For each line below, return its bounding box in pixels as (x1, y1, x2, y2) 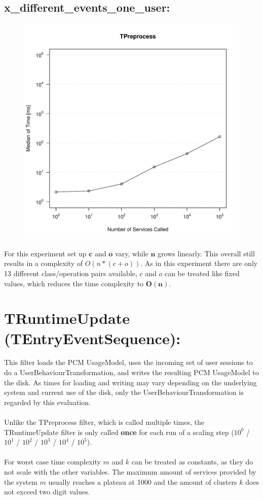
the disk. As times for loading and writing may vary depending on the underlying (4, 377, 257, 387)
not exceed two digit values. (4, 486, 90, 497)
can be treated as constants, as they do (131, 456, 253, 467)
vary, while (115, 248, 148, 258)
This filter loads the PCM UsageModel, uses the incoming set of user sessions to (4, 357, 253, 368)
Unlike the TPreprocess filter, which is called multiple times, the (4, 417, 204, 427)
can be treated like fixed (164, 268, 240, 278)
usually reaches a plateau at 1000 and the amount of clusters (48, 476, 237, 487)
